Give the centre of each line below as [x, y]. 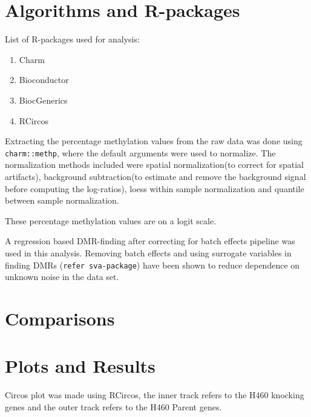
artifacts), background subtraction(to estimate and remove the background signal [155, 176]
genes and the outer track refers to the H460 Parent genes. [113, 406]
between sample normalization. [62, 200]
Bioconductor [44, 80]
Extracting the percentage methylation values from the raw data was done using [154, 141]
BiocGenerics [43, 100]
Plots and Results [80, 366]
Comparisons [60, 318]
